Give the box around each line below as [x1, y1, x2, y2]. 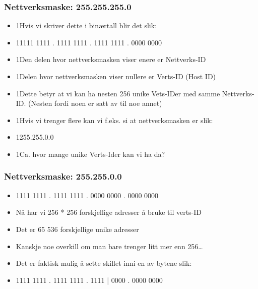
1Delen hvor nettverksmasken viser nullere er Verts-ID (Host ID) [16, 71, 216, 81]
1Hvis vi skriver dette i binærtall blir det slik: [16, 20, 157, 31]
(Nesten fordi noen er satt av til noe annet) [28, 98, 162, 108]
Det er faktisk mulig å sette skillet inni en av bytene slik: [16, 258, 192, 268]
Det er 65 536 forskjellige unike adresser [16, 223, 139, 234]
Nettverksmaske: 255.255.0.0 [4, 170, 122, 183]
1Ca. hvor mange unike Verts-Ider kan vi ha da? [16, 148, 165, 159]
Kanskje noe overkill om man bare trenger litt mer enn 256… [16, 241, 203, 251]
